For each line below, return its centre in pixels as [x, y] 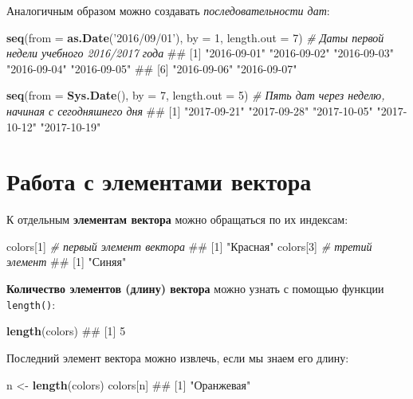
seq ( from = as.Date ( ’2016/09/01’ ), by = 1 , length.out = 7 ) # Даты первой [195, 37]
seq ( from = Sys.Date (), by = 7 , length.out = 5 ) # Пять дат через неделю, [196, 95]
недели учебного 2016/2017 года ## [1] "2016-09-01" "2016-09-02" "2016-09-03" [200, 53]
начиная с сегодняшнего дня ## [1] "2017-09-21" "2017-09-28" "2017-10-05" [190, 110]
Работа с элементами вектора [159, 181]
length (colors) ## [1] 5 [66, 331]
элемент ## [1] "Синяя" [67, 262]
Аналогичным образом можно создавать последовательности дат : [168, 10]
